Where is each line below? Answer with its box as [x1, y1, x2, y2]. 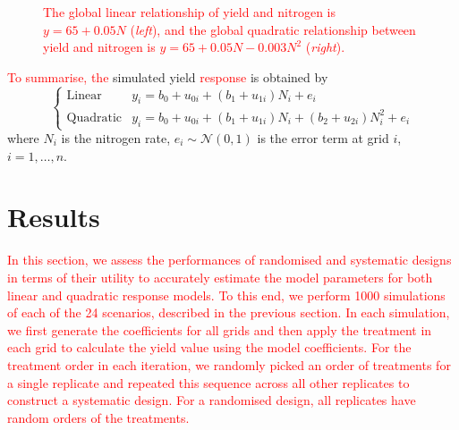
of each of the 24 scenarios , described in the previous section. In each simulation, [7, 303, 450, 322]
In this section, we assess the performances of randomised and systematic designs [7, 250, 452, 269]
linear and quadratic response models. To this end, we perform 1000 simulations [7, 285, 446, 304]
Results [7, 198, 100, 235]
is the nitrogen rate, [61, 129, 171, 148]
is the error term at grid [257, 129, 389, 148]
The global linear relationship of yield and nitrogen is [43, 3, 336, 21]
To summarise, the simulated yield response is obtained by [7, 67, 328, 86]
